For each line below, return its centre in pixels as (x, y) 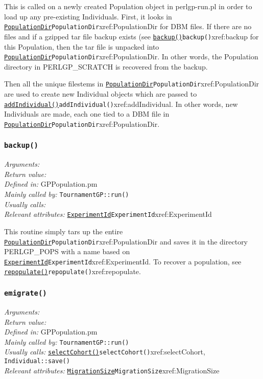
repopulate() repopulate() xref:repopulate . (73, 271)
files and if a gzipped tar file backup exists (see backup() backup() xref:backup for (131, 36)
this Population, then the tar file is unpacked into (82, 46)
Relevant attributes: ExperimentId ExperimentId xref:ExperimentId (108, 214)
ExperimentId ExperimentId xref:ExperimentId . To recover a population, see (123, 261)
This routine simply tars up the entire (64, 231)
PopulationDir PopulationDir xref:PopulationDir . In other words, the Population (131, 57)
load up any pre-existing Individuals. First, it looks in (88, 16)
